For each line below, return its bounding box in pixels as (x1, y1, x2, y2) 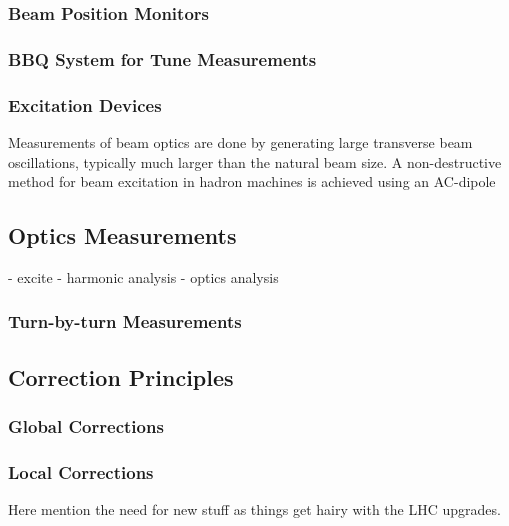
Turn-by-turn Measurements (8, 309, 242, 334)
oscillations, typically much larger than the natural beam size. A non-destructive (8, 151, 502, 172)
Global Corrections (8, 414, 164, 439)
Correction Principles (8, 361, 234, 392)
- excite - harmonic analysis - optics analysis (8, 266, 279, 287)
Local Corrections (8, 459, 154, 484)
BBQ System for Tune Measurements (8, 46, 317, 71)
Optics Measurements (8, 220, 237, 251)
